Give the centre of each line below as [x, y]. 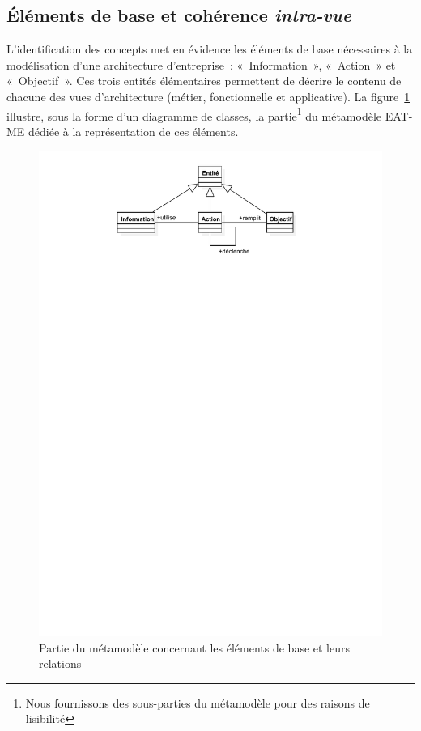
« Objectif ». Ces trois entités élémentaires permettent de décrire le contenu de [204, 81]
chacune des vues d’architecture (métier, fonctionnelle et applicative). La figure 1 [208, 96]
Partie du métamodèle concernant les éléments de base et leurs [194, 647]
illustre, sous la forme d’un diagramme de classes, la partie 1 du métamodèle [194, 114]
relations [60, 663]
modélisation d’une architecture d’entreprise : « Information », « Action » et [201, 64]
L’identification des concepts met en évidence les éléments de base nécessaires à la [210, 49]
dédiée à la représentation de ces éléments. [134, 131]
